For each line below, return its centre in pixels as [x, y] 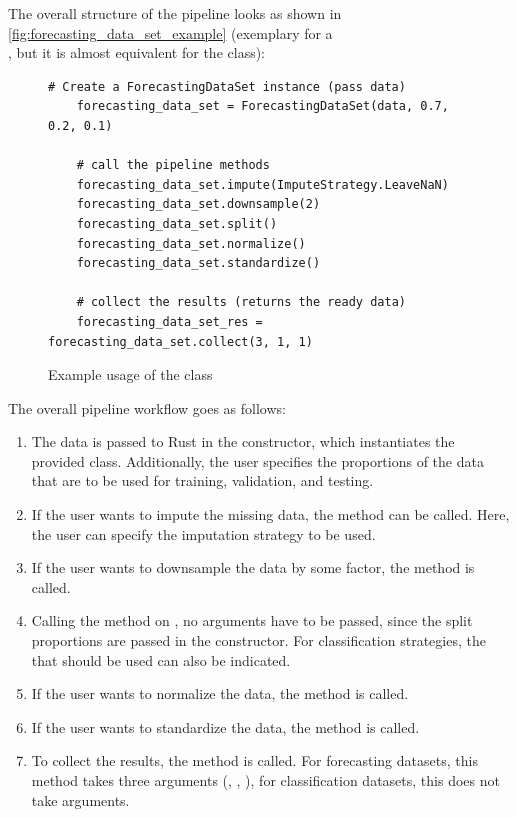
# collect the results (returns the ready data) [241, 302]
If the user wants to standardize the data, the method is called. [225, 726]
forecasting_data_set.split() [177, 223]
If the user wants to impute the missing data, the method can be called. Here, [270, 514]
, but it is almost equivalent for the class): [136, 52]
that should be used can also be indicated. [161, 659]
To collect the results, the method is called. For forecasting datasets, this [254, 760]
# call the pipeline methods [173, 165]
